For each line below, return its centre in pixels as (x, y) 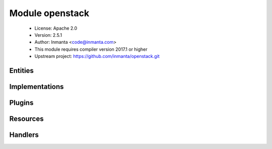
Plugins (21, 102)
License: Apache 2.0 (56, 28)
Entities (21, 70)
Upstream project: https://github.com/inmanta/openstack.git (97, 56)
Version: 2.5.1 (48, 35)
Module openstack (49, 13)
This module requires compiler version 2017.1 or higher (91, 49)
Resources (26, 119)
